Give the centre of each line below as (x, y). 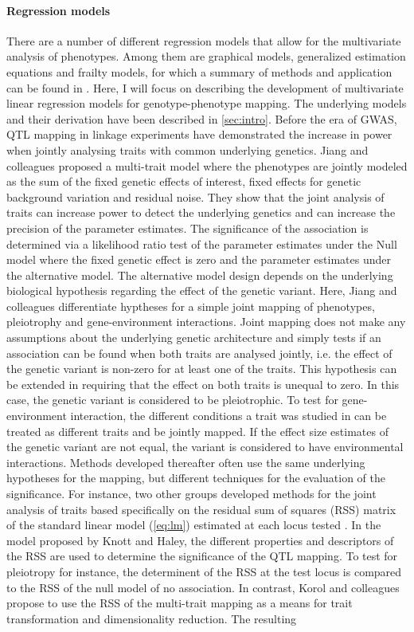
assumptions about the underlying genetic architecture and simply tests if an (194, 338)
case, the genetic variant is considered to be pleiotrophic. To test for (172, 400)
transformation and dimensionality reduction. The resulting (152, 618)
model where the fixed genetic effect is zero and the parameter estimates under (199, 259)
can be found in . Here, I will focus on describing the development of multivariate (205, 87)
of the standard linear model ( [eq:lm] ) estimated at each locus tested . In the (194, 525)
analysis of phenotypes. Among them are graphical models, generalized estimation (206, 56)
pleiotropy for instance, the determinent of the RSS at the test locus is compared (204, 571)
